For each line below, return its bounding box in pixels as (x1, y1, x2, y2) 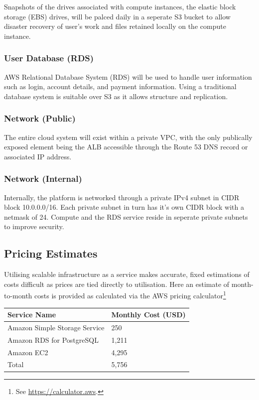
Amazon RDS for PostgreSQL (7, 334, 99, 345)
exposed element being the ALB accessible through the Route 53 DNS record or (4, 141, 248, 152)
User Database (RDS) (4, 52, 94, 64)
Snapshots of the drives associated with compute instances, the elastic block (4, 1, 236, 11)
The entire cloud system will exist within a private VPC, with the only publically (4, 132, 253, 142)
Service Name (7, 309, 56, 320)
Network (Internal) (4, 172, 82, 185)
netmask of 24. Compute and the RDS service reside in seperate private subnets (4, 211, 248, 222)
